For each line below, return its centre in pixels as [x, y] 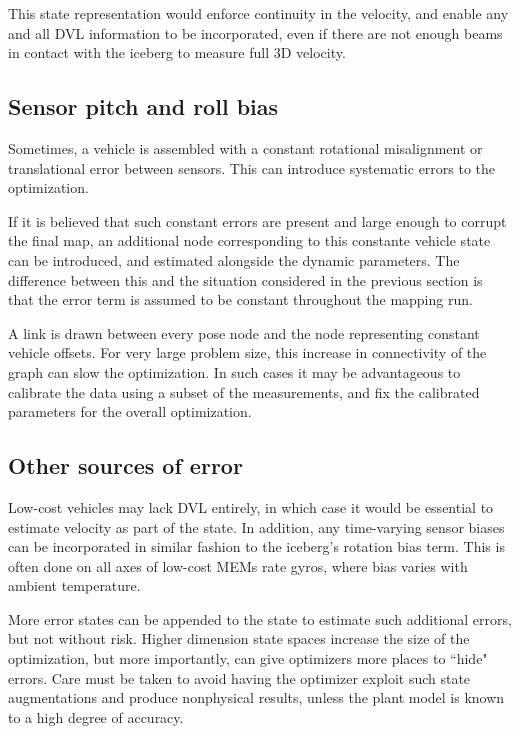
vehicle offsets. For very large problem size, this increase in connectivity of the [247, 352]
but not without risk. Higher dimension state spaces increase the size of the [239, 638]
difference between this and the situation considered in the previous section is [245, 279]
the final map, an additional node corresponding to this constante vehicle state [249, 240]
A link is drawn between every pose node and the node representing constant [244, 332]
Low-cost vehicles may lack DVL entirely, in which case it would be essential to [251, 506]
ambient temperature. [74, 585]
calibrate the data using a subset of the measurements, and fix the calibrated [244, 391]
